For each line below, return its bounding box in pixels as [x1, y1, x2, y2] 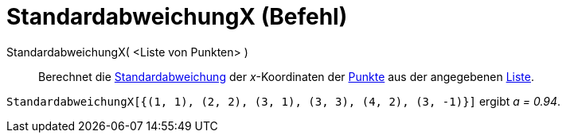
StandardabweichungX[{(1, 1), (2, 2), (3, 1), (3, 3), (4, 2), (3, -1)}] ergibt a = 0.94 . [6, 94, 561, 108]
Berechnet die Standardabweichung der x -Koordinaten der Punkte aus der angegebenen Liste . [38, 69, 535, 83]
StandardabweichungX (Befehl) [6, 3, 348, 30]
